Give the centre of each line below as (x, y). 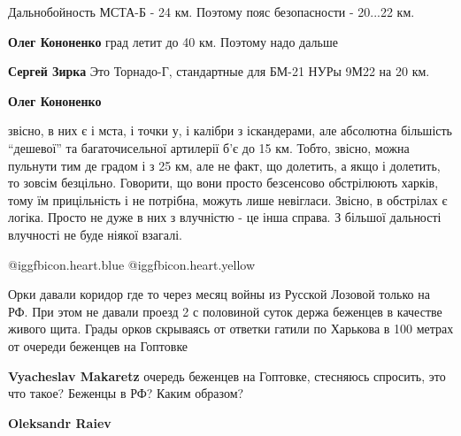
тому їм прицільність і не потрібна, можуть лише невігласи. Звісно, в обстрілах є (228, 199)
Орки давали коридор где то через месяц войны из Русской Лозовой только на (219, 294)
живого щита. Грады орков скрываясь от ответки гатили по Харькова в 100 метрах (231, 329)
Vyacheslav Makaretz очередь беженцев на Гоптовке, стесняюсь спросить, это (227, 375)
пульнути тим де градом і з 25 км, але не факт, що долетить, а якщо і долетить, (224, 165)
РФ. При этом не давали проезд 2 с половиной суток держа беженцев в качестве (225, 311)
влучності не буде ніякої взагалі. (95, 234)
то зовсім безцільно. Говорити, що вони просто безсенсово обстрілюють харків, (223, 183)
